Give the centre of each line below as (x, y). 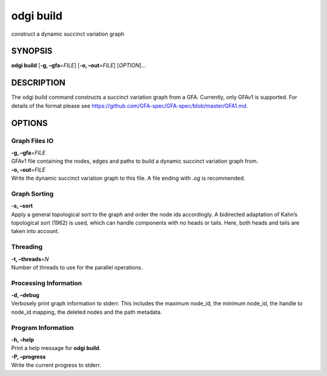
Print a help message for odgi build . (56, 348)
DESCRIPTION (38, 83)
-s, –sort (22, 206)
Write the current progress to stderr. (56, 365)
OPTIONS (29, 123)
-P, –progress (28, 357)
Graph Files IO (32, 140)
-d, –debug (25, 295)
